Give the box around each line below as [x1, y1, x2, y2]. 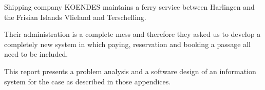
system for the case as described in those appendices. [4, 76, 171, 86]
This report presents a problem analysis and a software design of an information [4, 65, 256, 76]
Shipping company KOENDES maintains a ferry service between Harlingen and [4, 2, 255, 12]
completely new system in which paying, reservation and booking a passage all [4, 38, 251, 49]
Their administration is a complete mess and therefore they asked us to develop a [4, 29, 261, 39]
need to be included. [4, 49, 68, 59]
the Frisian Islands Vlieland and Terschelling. [4, 11, 146, 22]
